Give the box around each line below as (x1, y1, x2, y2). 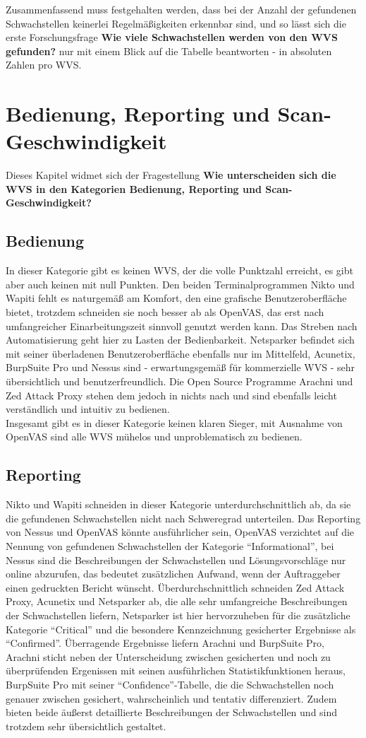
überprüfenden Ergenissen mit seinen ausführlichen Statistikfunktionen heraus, (6, 663, 346, 678)
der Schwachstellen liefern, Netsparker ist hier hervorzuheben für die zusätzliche (6, 607, 350, 622)
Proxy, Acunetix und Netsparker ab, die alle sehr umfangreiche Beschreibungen (6, 594, 348, 609)
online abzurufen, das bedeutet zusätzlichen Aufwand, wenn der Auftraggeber (6, 566, 341, 581)
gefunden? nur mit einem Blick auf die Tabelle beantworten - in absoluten (6, 43, 332, 58)
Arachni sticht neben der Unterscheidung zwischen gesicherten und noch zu (6, 649, 331, 664)
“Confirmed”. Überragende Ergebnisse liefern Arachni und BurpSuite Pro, (6, 635, 324, 650)
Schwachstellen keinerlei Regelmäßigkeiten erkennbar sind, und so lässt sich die (6, 16, 346, 30)
